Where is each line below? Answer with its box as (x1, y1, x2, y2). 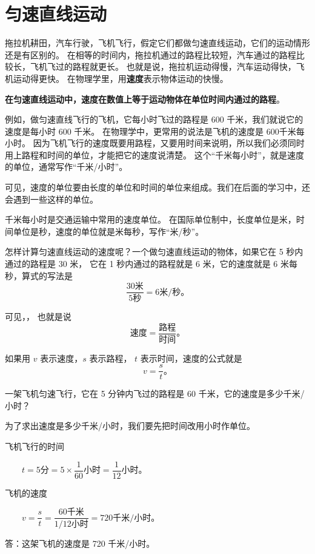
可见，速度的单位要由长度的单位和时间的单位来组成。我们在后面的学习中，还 (5, 181, 310, 194)
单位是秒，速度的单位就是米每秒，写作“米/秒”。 (13, 225, 204, 237)
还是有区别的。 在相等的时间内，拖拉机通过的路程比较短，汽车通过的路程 (5, 48, 296, 61)
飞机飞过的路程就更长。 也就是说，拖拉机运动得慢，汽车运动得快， (30, 60, 296, 73)
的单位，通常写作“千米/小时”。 (5, 160, 128, 173)
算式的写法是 (21, 269, 73, 282)
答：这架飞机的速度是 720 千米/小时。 (5, 537, 155, 550)
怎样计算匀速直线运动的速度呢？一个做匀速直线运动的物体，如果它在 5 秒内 (5, 245, 303, 258)
